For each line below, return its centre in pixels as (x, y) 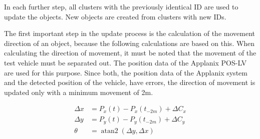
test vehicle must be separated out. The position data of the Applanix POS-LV (125, 62)
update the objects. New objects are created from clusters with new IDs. (115, 16)
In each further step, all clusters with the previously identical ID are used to (121, 6)
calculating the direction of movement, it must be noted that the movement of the (130, 53)
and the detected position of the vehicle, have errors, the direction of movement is (130, 82)
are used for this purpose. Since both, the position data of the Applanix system (126, 72)
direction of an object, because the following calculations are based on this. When (129, 43)
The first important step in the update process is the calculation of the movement (129, 33)
